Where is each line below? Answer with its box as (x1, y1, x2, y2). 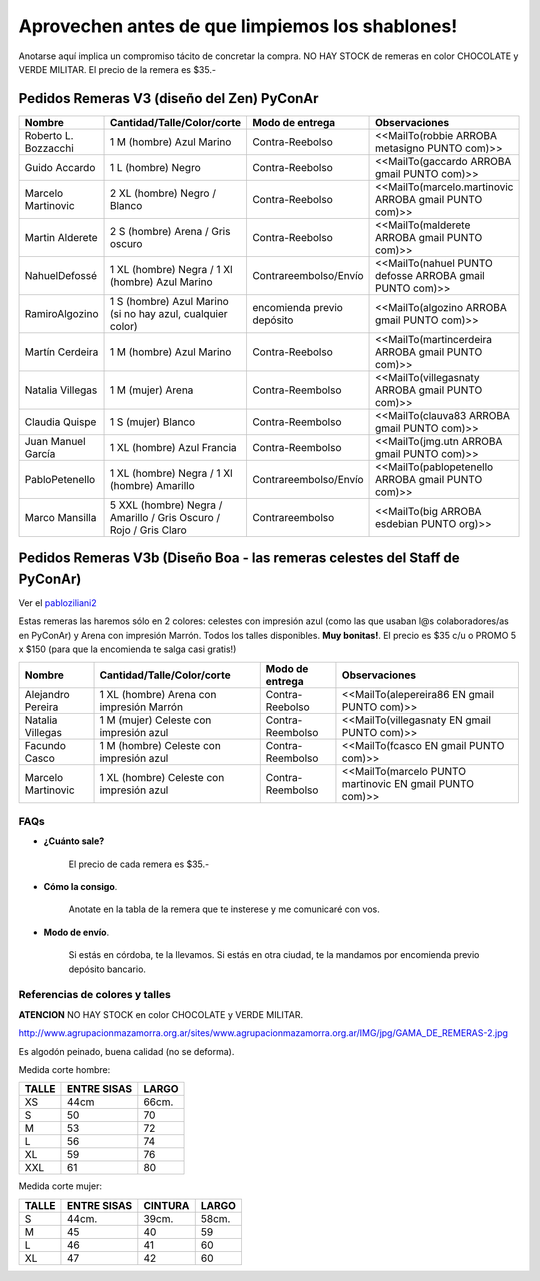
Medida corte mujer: (18, 1180, 102, 1192)
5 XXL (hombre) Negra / (109, 498, 223, 512)
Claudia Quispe (24, 415, 97, 429)
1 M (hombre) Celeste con (99, 738, 222, 752)
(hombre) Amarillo (109, 478, 195, 492)
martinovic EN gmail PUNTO (341, 776, 475, 790)
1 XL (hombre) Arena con (99, 687, 217, 701)
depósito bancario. (68, 963, 147, 975)
